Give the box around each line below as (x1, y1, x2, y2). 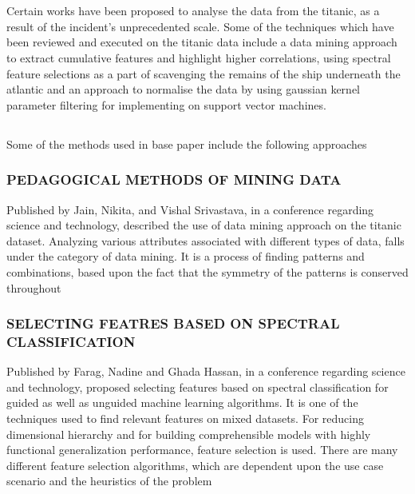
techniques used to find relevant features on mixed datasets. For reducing (6, 410, 364, 427)
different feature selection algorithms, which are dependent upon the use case (6, 456, 384, 473)
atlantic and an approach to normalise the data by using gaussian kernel (6, 81, 361, 98)
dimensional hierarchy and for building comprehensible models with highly (6, 425, 371, 442)
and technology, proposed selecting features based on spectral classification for (6, 378, 389, 395)
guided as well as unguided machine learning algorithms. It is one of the (6, 394, 358, 411)
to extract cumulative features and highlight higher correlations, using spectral (6, 49, 391, 66)
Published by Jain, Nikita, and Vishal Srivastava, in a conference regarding (6, 201, 374, 217)
